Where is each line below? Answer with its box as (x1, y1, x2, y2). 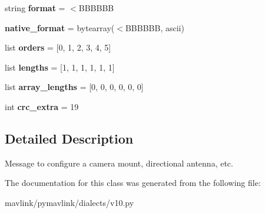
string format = (5, 2, 65, 14)
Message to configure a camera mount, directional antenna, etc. (5, 157, 233, 169)
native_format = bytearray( (5, 21, 115, 34)
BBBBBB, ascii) (125, 21, 184, 34)
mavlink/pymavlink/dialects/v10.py (5, 196, 134, 208)
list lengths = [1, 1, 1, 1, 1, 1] (5, 61, 115, 73)
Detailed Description (5, 129, 134, 147)
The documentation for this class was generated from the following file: (5, 177, 261, 189)
